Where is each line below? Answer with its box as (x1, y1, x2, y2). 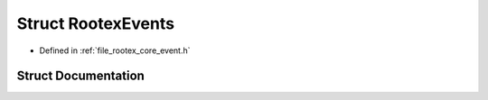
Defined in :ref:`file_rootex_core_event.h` (39, 45, 191, 56)
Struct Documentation (16, 68, 145, 84)
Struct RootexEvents (16, 14, 175, 33)
